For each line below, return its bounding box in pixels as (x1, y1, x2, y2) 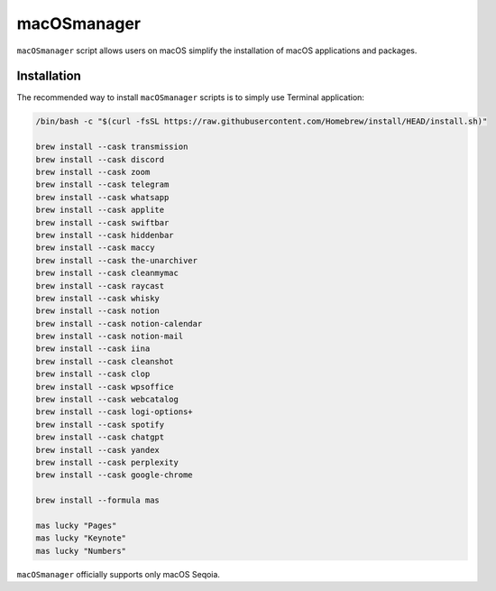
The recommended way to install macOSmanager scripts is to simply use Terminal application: (16, 92, 365, 103)
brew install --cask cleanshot (35, 356, 175, 366)
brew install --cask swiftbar (35, 217, 170, 227)
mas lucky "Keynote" (35, 533, 126, 543)
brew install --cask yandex (35, 445, 160, 455)
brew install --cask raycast (35, 281, 165, 291)
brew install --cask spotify (35, 420, 165, 429)
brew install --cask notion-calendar (35, 319, 203, 328)
